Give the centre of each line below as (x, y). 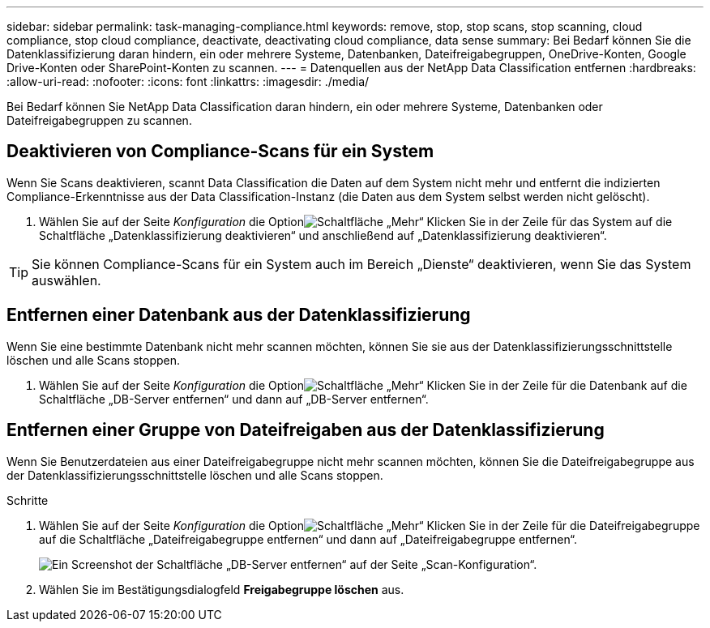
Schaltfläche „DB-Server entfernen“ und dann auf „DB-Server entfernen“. (234, 399)
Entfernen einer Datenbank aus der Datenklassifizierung (239, 315)
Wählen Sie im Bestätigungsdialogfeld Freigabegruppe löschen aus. (222, 589)
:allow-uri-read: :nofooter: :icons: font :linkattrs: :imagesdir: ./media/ (188, 81)
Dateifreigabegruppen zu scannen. (99, 120)
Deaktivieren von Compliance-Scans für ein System (220, 152)
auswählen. (66, 280)
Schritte (28, 500)
